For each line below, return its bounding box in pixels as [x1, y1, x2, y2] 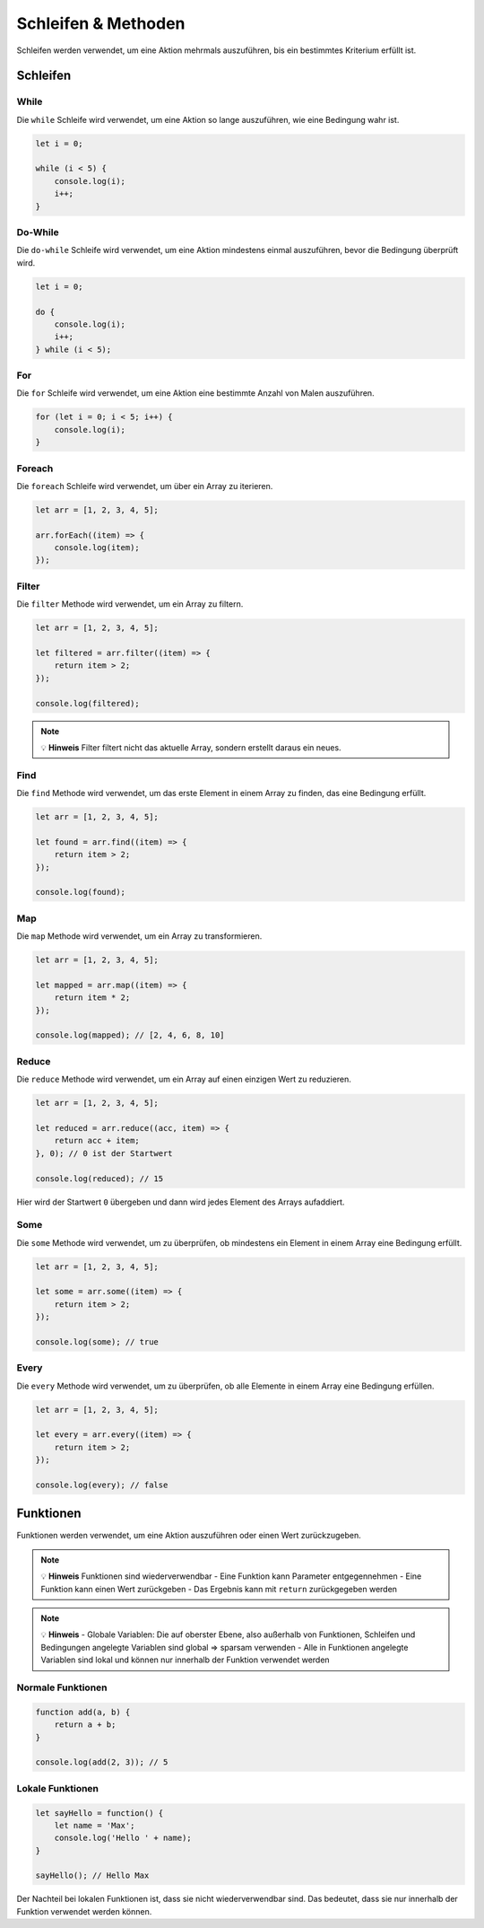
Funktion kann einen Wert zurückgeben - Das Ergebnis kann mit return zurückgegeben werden [40, 1583, 398, 1594]
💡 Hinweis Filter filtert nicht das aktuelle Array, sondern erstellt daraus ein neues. [40, 741, 341, 753]
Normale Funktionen [16, 1681, 108, 1694]
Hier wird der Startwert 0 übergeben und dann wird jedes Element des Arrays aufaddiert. [16, 1196, 345, 1207]
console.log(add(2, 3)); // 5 [35, 1757, 169, 1767]
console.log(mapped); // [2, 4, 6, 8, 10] [35, 1030, 225, 1040]
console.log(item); [54, 543, 141, 553]
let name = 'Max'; [54, 1820, 135, 1830]
